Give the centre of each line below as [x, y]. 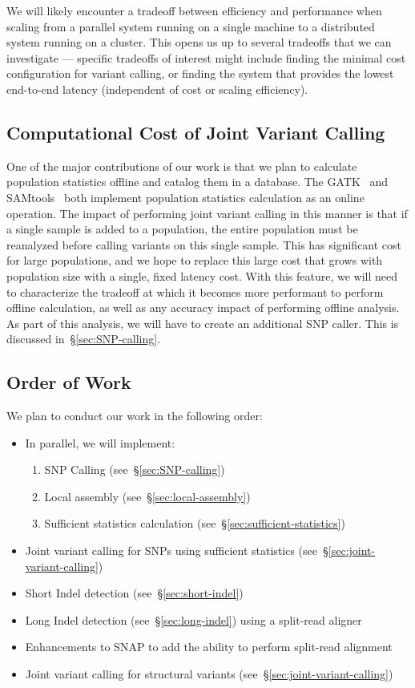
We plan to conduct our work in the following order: [135, 416]
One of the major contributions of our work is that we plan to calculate [182, 166]
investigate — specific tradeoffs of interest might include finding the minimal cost [206, 57]
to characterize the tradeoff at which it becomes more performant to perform [195, 291]
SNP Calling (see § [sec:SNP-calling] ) [135, 469]
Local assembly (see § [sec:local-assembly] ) [147, 496]
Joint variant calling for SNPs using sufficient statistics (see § [177, 550]
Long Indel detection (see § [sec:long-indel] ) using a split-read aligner [193, 619]
